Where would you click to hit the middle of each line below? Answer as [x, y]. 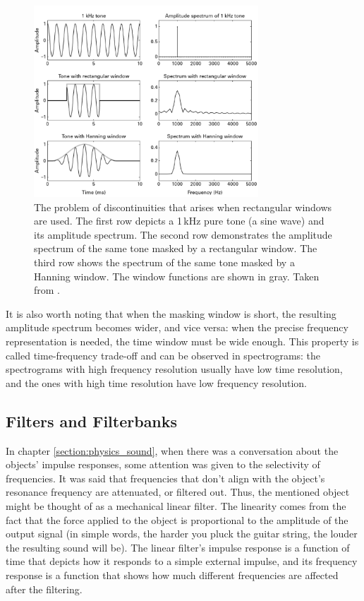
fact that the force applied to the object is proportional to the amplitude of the [177, 519]
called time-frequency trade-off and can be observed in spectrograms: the [163, 355]
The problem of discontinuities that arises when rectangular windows [183, 207]
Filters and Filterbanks [92, 421]
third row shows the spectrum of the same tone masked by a [164, 262]
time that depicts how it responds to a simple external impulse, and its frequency [182, 561]
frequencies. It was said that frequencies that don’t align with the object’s [165, 478]
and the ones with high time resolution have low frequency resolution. [156, 382]
